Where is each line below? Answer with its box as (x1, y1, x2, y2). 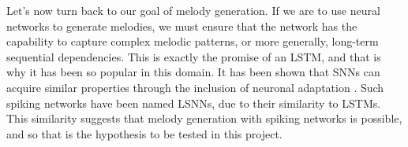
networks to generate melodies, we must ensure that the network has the (6, 17, 357, 34)
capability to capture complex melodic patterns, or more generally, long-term (6, 33, 379, 50)
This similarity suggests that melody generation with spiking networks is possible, (6, 110, 402, 127)
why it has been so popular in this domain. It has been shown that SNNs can (6, 64, 380, 80)
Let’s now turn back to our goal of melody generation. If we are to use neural (6, 2, 380, 18)
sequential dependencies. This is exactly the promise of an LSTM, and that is (6, 48, 381, 64)
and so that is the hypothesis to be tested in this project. (6, 125, 283, 141)
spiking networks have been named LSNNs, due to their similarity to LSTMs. (6, 94, 381, 111)
